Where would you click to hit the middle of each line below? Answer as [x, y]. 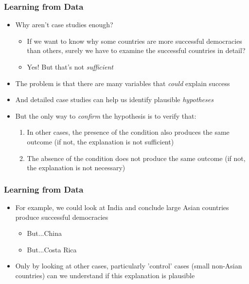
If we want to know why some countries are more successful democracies [134, 41]
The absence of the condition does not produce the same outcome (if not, [136, 158]
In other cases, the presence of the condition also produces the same [128, 132]
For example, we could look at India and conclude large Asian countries [122, 207]
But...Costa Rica [52, 249]
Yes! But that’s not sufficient [70, 67]
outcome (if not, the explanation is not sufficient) [100, 141]
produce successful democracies [62, 217]
